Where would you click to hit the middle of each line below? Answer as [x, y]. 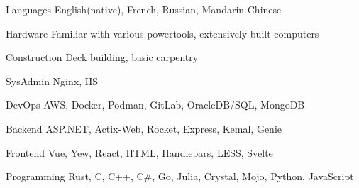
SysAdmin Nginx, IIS [52, 81]
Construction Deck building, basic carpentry [102, 57]
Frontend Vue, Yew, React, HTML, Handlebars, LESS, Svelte [139, 152]
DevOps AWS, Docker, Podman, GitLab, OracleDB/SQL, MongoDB [155, 105]
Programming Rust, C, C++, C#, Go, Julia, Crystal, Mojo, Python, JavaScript [180, 176]
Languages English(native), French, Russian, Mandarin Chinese [144, 9]
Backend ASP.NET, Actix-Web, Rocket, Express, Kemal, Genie [144, 128]
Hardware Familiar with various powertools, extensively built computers [162, 33]
